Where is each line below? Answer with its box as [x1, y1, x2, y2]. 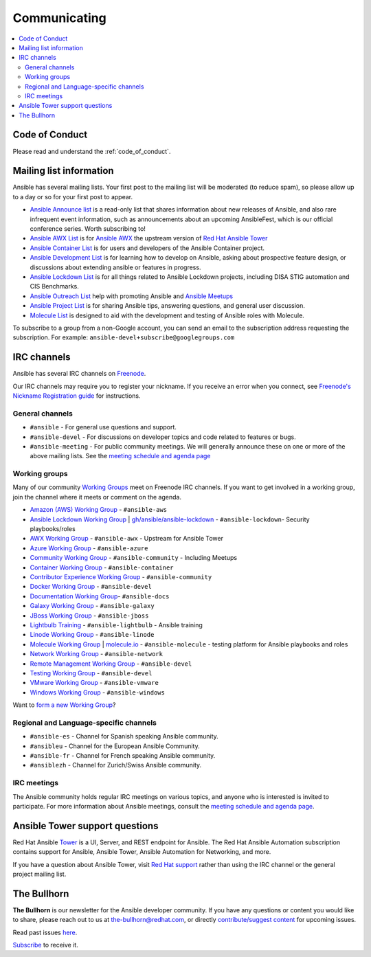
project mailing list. [12, 870, 67, 878]
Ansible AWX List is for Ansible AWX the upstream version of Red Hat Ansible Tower [30, 234, 268, 243]
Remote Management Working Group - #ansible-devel [30, 660, 192, 668]
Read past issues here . [12, 928, 78, 936]
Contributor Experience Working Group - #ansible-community [30, 573, 212, 581]
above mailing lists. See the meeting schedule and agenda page [30, 452, 211, 460]
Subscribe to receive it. [12, 941, 78, 949]
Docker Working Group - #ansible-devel [30, 583, 153, 591]
